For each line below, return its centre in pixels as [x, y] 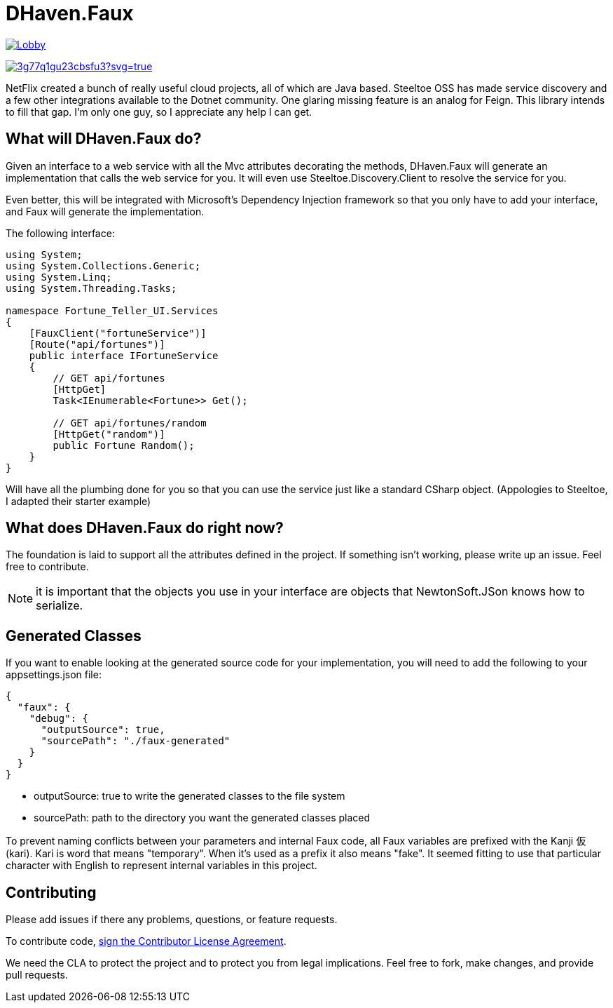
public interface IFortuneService [124, 355]
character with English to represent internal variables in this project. [161, 866]
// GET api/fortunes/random [130, 423]
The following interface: [60, 233]
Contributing [51, 892]
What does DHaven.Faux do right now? [145, 528]
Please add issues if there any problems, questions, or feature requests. [172, 920]
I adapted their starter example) [78, 501]
